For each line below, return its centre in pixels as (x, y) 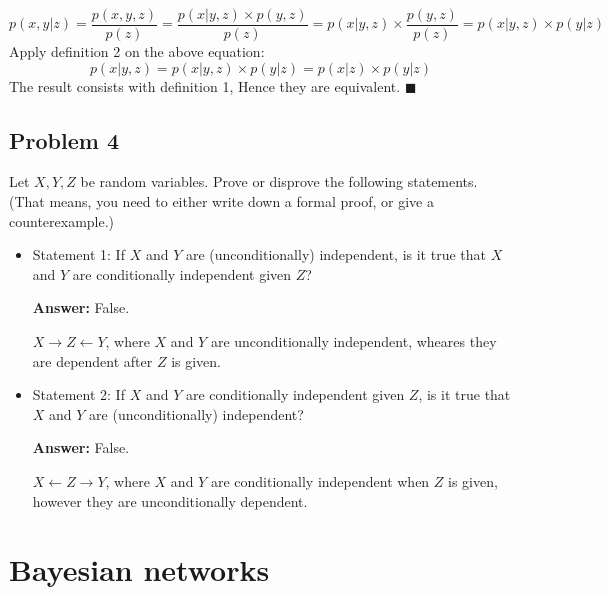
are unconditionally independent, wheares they (353, 341)
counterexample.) (62, 220)
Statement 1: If (78, 254)
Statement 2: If (78, 394)
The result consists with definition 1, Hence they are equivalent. (205, 85)
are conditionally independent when (320, 480)
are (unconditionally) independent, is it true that (335, 254)
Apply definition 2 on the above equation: (137, 51)
